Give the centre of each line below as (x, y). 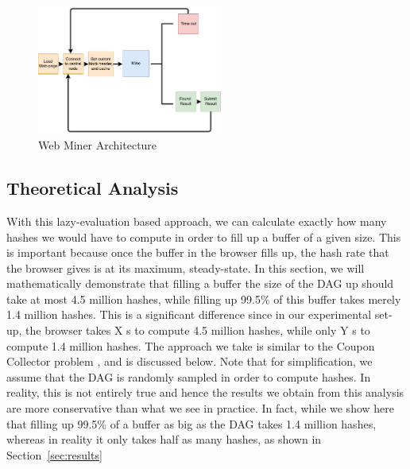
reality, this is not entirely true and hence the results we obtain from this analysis (205, 392)
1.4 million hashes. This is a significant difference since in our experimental (189, 314)
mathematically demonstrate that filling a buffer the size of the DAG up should (200, 283)
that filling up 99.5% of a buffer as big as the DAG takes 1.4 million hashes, (191, 423)
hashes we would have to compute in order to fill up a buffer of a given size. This (204, 236)
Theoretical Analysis (93, 188)
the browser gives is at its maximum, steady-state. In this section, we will (186, 267)
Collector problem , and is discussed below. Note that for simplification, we (190, 361)
